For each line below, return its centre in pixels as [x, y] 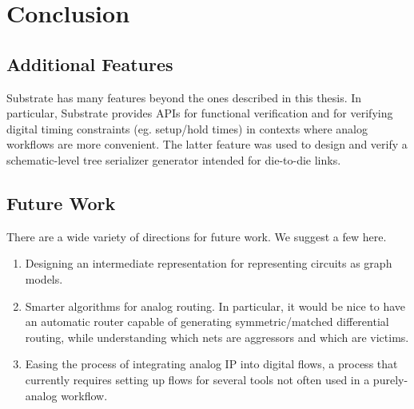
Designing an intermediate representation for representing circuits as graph [209, 263]
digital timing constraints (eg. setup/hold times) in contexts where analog [187, 128]
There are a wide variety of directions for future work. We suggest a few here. [197, 236]
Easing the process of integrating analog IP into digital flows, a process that [211, 364]
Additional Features [90, 64]
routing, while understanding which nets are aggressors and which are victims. [217, 337]
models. [44, 278]
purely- [390, 379]
